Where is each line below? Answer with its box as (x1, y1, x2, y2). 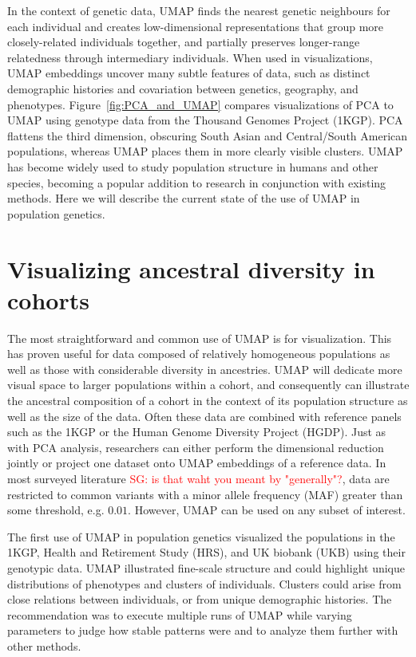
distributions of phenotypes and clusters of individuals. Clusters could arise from (7, 575, 402, 592)
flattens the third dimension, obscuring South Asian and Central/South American (7, 127, 408, 144)
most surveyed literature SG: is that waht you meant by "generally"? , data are (7, 470, 390, 486)
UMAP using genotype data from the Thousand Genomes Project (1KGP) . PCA (7, 112, 403, 128)
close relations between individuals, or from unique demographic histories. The (7, 591, 392, 608)
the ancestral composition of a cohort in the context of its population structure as (7, 392, 408, 408)
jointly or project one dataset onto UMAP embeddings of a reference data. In (7, 454, 386, 471)
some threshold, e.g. (7, 502, 105, 518)
